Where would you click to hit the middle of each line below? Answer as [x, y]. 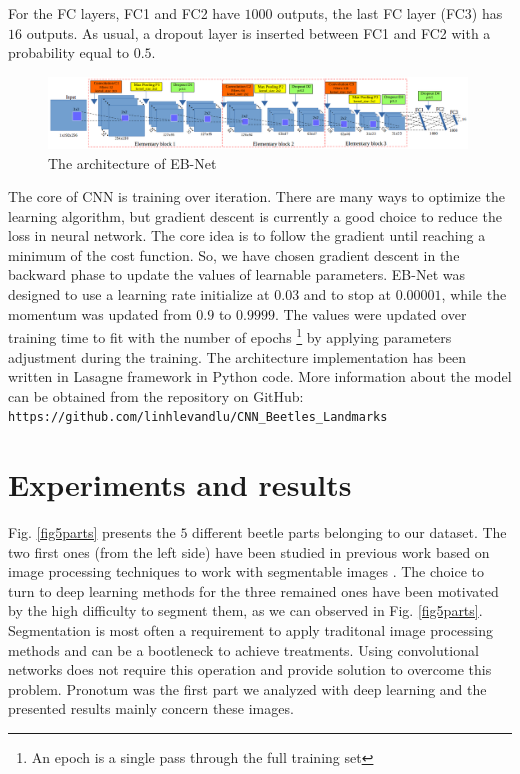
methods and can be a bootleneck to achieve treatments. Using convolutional [243, 649]
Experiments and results [180, 484]
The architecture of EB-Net [132, 162]
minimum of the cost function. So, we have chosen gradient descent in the [234, 254]
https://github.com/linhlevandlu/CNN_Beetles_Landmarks [198, 417]
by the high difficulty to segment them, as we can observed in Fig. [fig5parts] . [245, 610]
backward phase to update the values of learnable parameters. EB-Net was [236, 274]
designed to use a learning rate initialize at [139, 294]
